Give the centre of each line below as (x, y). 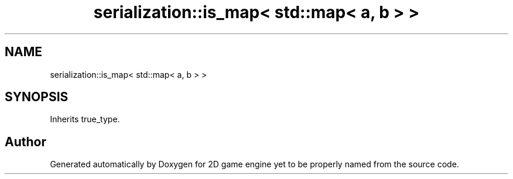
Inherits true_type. (85, 119)
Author (25, 142)
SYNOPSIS (37, 97)
